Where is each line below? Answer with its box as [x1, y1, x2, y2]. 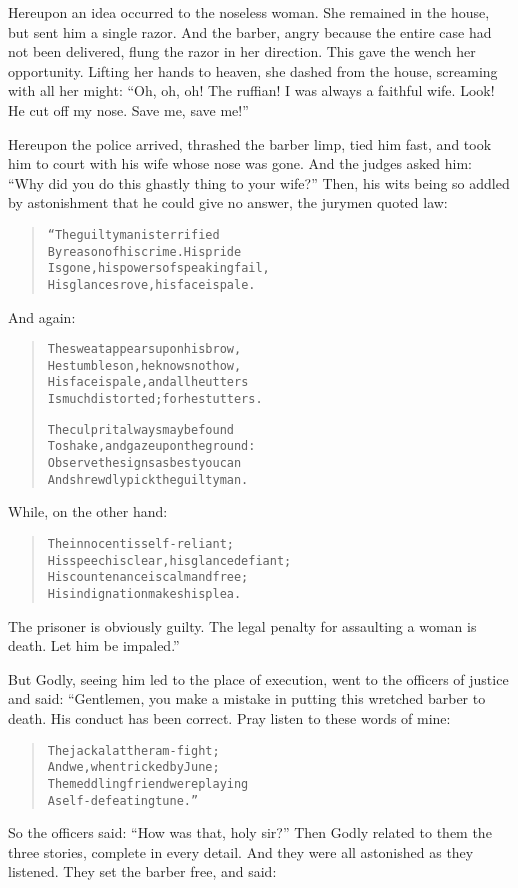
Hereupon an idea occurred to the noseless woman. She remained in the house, [8, 2, 490, 22]
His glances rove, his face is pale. [47, 277, 256, 292]
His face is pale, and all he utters [47, 375, 249, 390]
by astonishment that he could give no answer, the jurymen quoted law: [8, 192, 448, 213]
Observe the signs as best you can [47, 456, 242, 471]
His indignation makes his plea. [47, 586, 242, 601]
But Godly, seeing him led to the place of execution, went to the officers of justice [8, 668, 509, 689]
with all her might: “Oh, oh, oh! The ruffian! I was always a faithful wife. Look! [8, 80, 495, 101]
